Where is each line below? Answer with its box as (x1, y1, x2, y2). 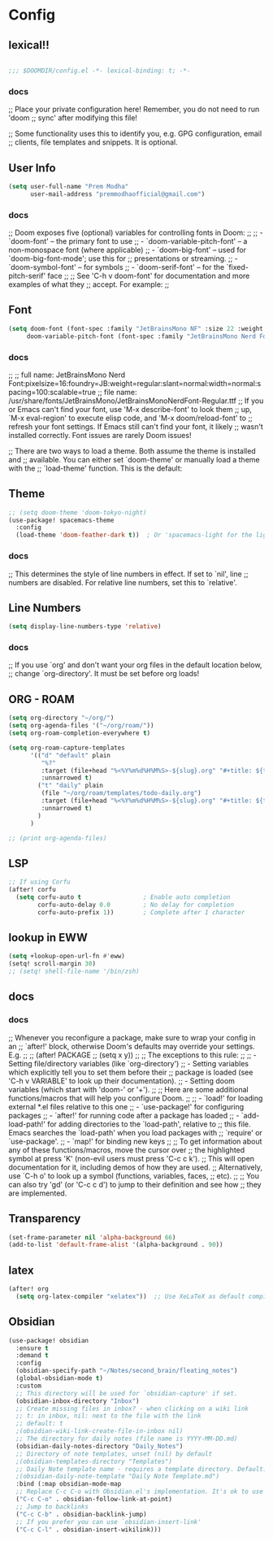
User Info (8, 161, 56, 175)
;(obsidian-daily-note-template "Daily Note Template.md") (15, 1473, 220, 1481)
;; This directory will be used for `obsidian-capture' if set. (15, 1389, 238, 1397)
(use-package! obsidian (8, 1336, 89, 1344)
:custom (15, 1382, 42, 1390)
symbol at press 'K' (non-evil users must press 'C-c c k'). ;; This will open (8, 1153, 254, 1163)
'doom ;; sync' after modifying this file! (8, 113, 138, 123)
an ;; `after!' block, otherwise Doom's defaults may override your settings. (8, 1041, 256, 1051)
